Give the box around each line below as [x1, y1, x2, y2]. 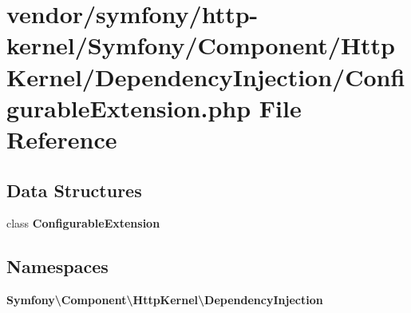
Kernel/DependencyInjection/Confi [6, 60, 405, 93]
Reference [6, 122, 117, 155]
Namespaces [6, 254, 109, 279]
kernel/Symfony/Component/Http [6, 29, 396, 61]
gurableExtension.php [6, 91, 251, 124]
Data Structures [6, 177, 142, 202]
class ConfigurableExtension [6, 215, 160, 232]
